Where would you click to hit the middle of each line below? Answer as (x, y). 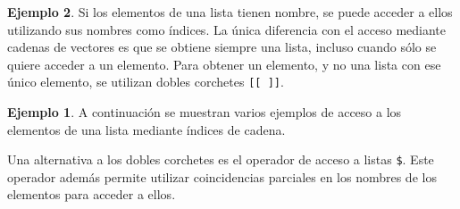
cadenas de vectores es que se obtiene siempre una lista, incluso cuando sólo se (222, 47)
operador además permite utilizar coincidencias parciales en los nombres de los (222, 176)
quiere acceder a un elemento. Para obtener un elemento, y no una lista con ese (224, 64)
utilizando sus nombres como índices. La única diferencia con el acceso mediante (226, 29)
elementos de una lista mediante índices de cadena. (146, 129)
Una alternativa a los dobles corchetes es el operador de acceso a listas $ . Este (221, 159)
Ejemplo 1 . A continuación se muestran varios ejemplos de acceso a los (205, 112)
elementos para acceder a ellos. (92, 194)
